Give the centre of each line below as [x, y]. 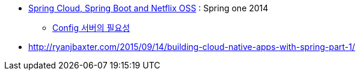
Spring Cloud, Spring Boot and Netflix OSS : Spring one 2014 [148, 8]
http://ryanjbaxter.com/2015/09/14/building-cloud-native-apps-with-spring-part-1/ [192, 47]
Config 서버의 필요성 [91, 28]
